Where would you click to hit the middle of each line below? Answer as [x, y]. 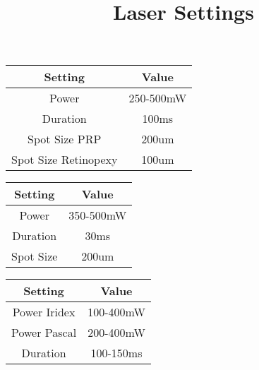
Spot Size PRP [65, 139]
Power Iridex [44, 312]
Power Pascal [44, 333]
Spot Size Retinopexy [65, 160]
